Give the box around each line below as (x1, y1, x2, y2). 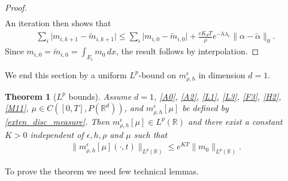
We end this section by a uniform (5, 68, 127, 81)
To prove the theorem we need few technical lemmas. (5, 165, 199, 177)
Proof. (5, 1, 27, 13)
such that (134, 128, 168, 140)
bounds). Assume (68, 90, 132, 102)
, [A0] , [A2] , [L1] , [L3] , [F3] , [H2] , (154, 90, 281, 102)
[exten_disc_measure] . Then (5, 115, 110, 127)
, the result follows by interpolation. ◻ (116, 45, 259, 57)
